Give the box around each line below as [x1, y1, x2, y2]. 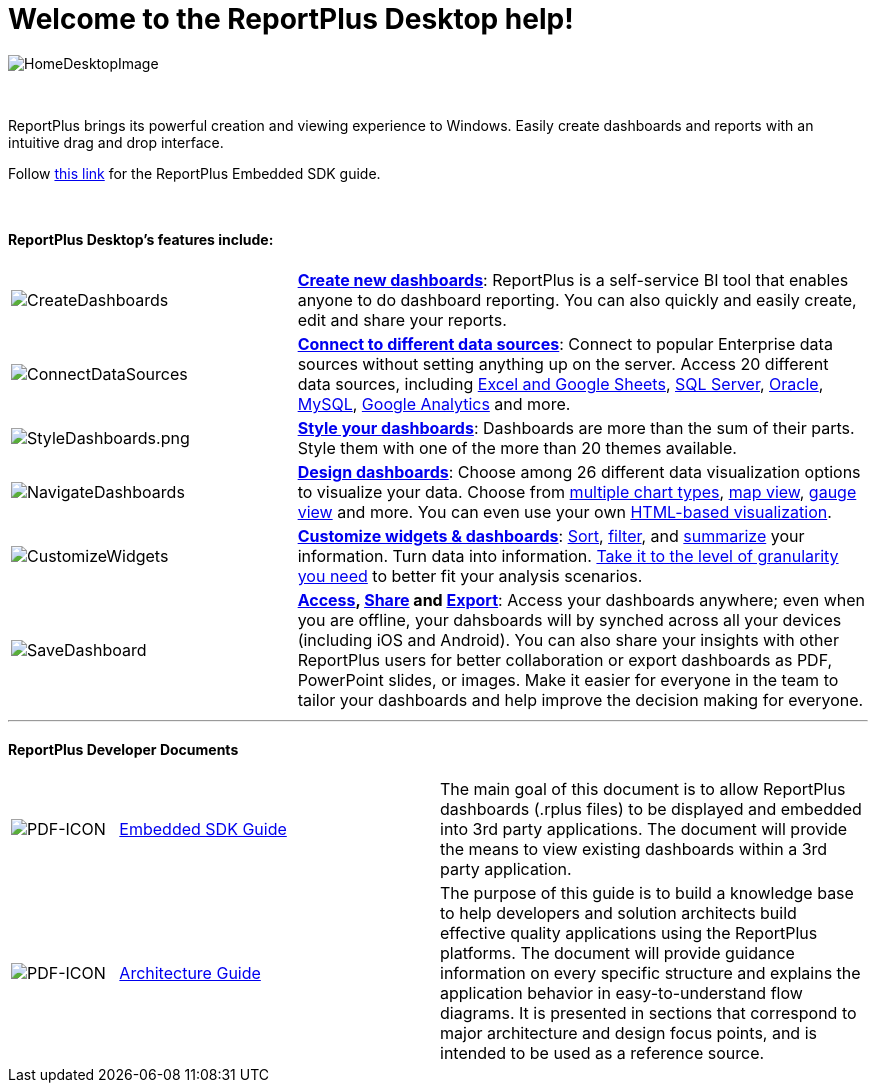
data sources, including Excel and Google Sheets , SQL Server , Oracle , [297, 373, 824, 394]
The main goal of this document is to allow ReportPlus [440, 779, 846, 800]
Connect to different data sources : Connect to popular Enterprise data [297, 333, 833, 354]
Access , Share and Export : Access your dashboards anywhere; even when [297, 589, 865, 610]
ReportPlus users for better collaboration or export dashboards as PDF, [297, 649, 833, 670]
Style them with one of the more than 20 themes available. [297, 437, 737, 458]
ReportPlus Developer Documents [8, 740, 239, 758]
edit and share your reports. [297, 309, 507, 330]
